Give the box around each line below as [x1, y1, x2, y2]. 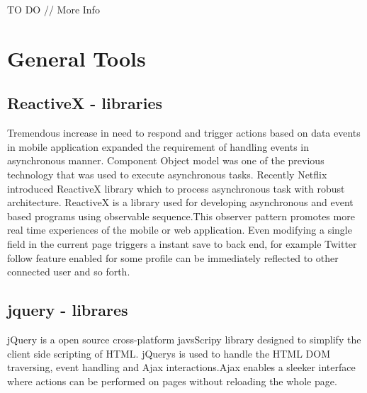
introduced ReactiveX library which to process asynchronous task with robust [7, 181, 345, 195]
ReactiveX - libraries [7, 92, 163, 114]
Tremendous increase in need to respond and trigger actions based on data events [7, 125, 361, 140]
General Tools [7, 43, 146, 72]
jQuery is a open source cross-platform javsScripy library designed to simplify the [7, 331, 361, 346]
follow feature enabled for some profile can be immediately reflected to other [7, 250, 339, 265]
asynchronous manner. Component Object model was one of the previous [7, 153, 324, 168]
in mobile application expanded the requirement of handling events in [7, 139, 310, 154]
